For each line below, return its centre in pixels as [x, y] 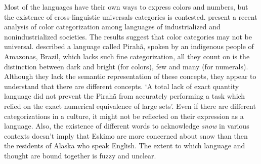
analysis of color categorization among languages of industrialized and [112, 27]
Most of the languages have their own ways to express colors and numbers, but [126, 7]
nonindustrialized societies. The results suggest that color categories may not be [128, 36]
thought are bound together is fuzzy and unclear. [80, 155]
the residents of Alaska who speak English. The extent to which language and [125, 146]
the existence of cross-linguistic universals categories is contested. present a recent [131, 16]
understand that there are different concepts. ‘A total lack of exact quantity [122, 86]
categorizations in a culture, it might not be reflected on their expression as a [124, 116]
